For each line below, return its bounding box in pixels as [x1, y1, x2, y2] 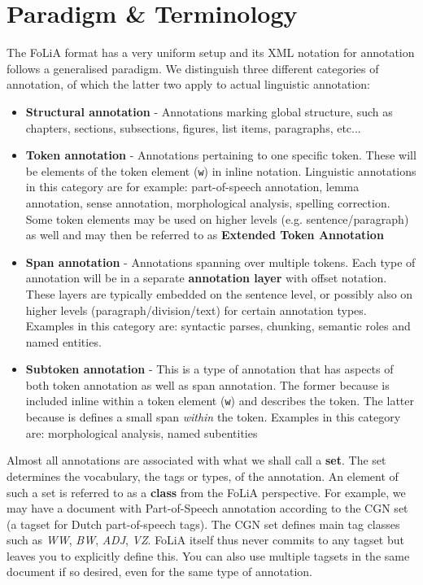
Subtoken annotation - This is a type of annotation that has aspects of [25, 360, 394, 378]
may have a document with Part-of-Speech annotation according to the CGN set [7, 500, 408, 517]
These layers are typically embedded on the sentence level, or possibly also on [25, 285, 413, 302]
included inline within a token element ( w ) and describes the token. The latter [25, 392, 414, 409]
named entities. [25, 333, 102, 350]
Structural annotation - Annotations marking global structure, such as [25, 103, 393, 120]
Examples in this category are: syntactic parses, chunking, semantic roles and [25, 317, 411, 334]
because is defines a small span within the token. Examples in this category [25, 408, 401, 426]
